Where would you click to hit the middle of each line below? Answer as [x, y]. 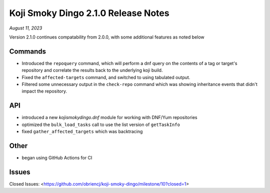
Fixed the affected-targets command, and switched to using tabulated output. [106, 77]
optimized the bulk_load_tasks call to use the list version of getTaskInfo [101, 124]
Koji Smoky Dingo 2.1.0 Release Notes [89, 13]
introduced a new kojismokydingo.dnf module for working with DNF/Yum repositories [109, 117]
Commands [28, 51]
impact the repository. [44, 91]
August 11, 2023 [26, 28]
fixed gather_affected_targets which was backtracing [82, 131]
